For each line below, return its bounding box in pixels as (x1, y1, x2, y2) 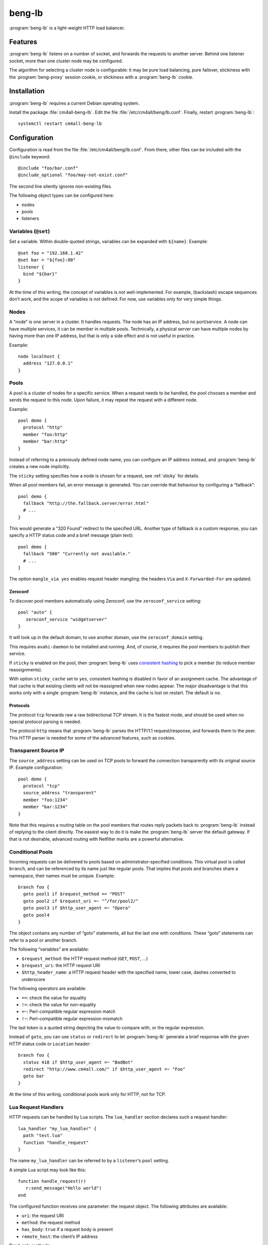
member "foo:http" (23, 431, 68, 437)
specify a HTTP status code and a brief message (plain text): (9, 532, 134, 538)
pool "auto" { (18, 610, 52, 615)
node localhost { (18, 354, 60, 359)
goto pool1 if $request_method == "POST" (23, 891, 126, 897)
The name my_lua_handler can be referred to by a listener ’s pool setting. (9, 1158, 169, 1164)
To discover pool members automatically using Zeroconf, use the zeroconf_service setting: (9, 598, 201, 604)
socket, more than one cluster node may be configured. (9, 58, 123, 64)
